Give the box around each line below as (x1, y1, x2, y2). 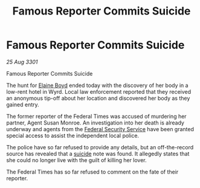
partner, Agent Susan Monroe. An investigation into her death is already (6, 119, 184, 126)
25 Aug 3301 (6, 58, 38, 65)
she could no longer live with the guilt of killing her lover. (6, 156, 147, 164)
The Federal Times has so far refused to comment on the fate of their (6, 168, 179, 175)
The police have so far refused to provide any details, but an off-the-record (6, 143, 194, 151)
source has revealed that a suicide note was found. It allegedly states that (6, 150, 190, 157)
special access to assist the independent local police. (6, 132, 140, 139)
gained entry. (6, 101, 39, 108)
